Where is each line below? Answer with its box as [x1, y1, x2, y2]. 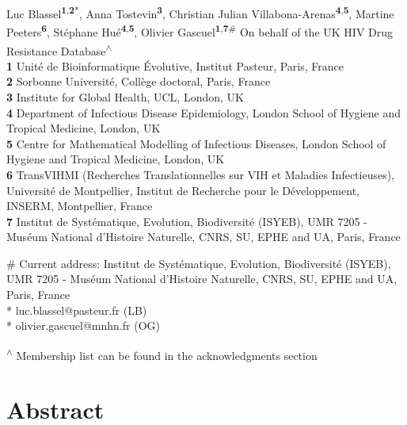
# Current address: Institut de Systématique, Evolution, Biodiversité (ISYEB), [6, 255, 391, 271]
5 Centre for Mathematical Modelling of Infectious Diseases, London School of [6, 135, 386, 151]
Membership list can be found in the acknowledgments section [16, 347, 318, 363]
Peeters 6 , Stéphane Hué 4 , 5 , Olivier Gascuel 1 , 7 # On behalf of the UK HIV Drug [6, 21, 394, 40]
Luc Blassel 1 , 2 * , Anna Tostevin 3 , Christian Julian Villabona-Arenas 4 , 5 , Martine [6, 3, 394, 21]
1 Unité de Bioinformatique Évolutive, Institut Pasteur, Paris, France [6, 57, 344, 74]
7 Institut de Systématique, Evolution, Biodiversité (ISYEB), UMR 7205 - [6, 212, 367, 229]
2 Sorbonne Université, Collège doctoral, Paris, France [6, 73, 271, 90]
